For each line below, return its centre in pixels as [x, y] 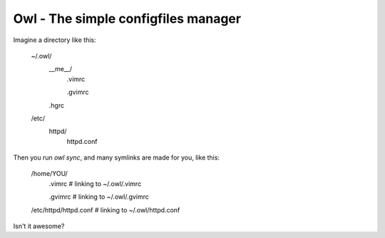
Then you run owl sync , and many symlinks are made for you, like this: [117, 157]
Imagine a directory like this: [55, 40]
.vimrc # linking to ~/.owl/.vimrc [95, 183]
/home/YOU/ [49, 174]
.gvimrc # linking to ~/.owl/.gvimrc [99, 197]
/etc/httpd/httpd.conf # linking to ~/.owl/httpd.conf [106, 209]
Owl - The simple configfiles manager [127, 19]
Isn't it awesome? [39, 226]
